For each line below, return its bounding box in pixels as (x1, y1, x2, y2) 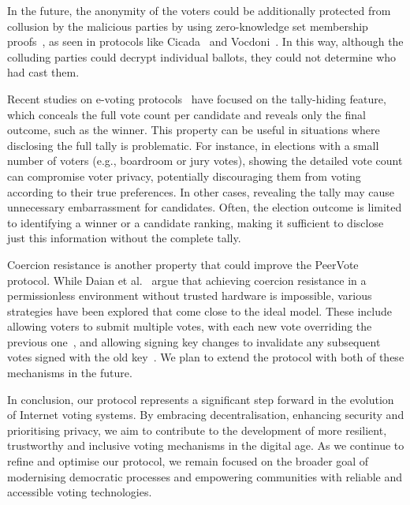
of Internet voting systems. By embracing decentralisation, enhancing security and (7, 406, 404, 423)
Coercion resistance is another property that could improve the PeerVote (7, 256, 359, 272)
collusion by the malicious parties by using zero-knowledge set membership (7, 17, 368, 34)
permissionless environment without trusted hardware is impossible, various (7, 287, 372, 304)
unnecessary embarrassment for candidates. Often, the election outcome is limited (7, 199, 402, 215)
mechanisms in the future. (7, 365, 132, 381)
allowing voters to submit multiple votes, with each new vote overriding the (7, 318, 372, 335)
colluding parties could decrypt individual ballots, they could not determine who (7, 48, 397, 65)
